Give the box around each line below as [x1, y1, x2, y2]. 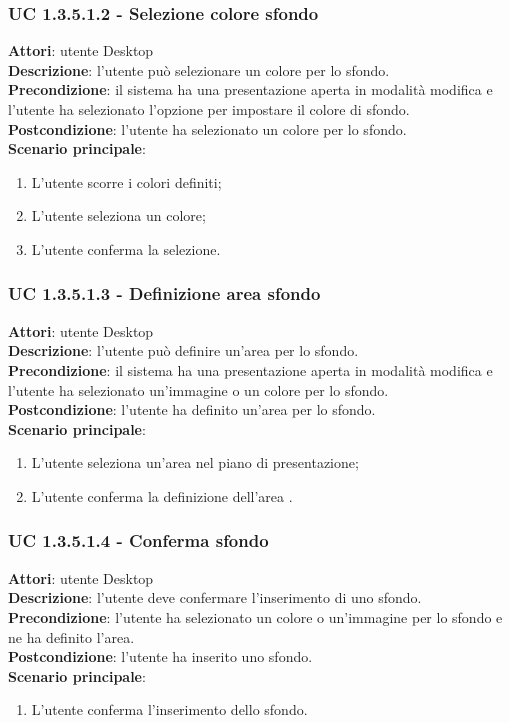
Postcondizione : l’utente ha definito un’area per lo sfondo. [8, 399, 376, 420]
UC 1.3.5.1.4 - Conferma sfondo [8, 528, 269, 553]
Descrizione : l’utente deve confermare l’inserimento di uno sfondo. [8, 587, 422, 608]
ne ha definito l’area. [8, 626, 135, 647]
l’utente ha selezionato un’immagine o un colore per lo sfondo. [8, 379, 389, 400]
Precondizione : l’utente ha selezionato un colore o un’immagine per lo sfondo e [8, 606, 503, 627]
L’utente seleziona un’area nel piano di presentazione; [31, 452, 359, 473]
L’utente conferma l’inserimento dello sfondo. [31, 699, 308, 720]
